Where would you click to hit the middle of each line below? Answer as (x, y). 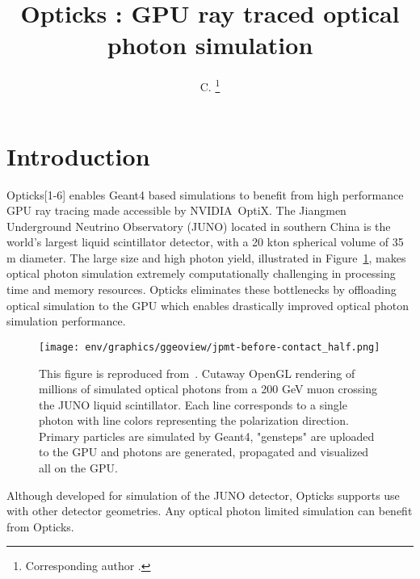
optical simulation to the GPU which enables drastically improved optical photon (208, 305)
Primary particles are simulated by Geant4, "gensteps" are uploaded (207, 436)
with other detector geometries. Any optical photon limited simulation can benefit (210, 511)
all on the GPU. (78, 468)
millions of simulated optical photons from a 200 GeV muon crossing (208, 389)
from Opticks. (40, 526)
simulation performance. (66, 321)
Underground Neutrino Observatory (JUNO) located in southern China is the (199, 226)
